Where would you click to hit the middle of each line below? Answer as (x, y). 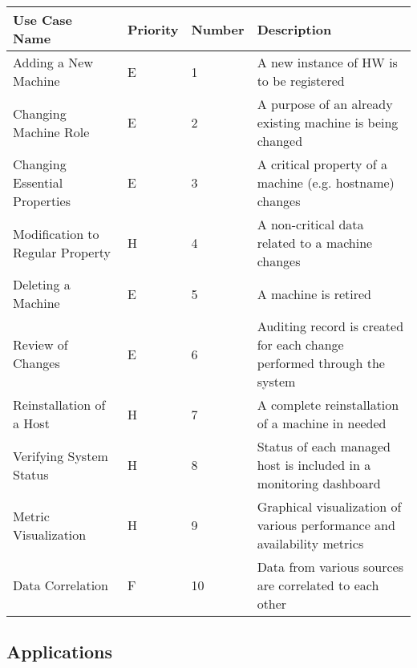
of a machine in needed (322, 423)
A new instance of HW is (327, 62)
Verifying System (61, 455)
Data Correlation (61, 585)
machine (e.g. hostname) (326, 182)
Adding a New (53, 62)
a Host (31, 423)
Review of (40, 344)
